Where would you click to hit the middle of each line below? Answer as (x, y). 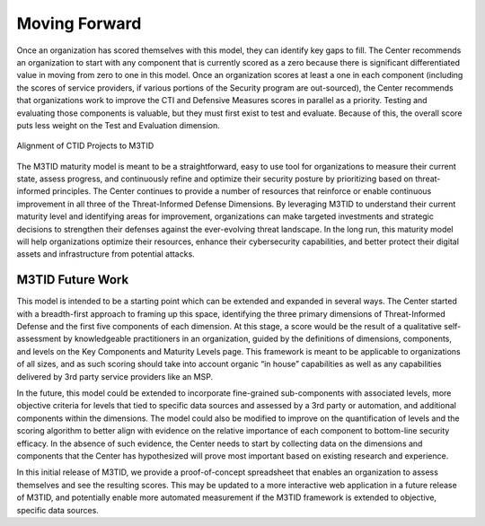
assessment (39, 339)
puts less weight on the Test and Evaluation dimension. (118, 125)
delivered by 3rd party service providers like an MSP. (115, 376)
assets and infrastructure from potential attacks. (106, 254)
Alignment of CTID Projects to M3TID (85, 146)
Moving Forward (79, 23)
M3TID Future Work (73, 280)
